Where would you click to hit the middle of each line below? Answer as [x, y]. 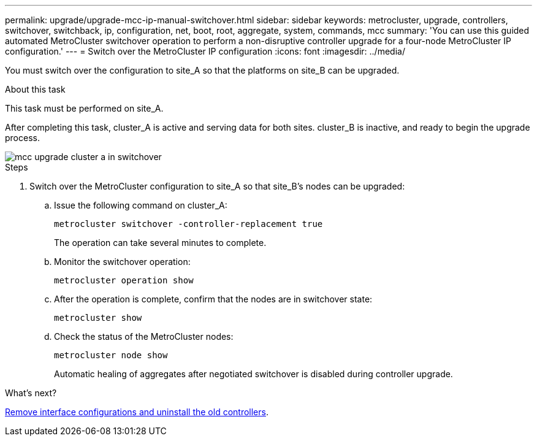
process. [22, 138]
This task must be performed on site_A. [84, 108]
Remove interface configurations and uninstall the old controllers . [137, 412]
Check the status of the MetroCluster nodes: [144, 336]
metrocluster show [98, 318]
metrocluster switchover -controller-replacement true [189, 224]
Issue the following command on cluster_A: [141, 205]
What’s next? [31, 393]
